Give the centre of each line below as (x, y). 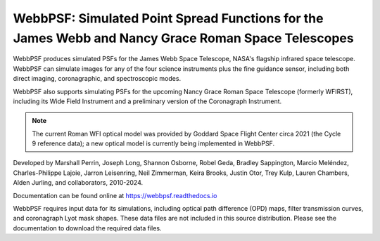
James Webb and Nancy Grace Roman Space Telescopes (184, 38)
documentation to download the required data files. (87, 228)
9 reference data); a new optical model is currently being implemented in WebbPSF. (153, 143)
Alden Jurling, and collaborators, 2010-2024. (78, 183)
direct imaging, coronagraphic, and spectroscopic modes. (97, 79)
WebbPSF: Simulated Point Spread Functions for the (168, 18)
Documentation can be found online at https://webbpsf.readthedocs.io (115, 195)
